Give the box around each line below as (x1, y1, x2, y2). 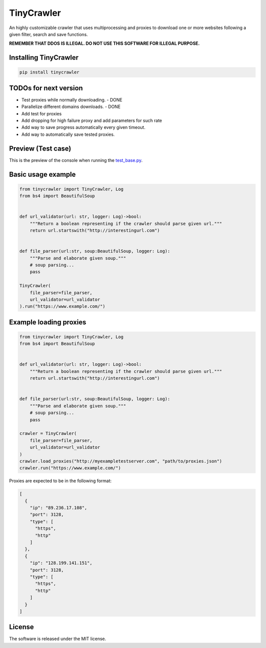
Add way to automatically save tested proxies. (21, 131, 115, 137)
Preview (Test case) (9, 144, 71, 152)
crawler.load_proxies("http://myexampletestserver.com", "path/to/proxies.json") (19, 458, 223, 464)
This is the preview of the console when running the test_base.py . (9, 157, 143, 163)
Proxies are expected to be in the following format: (9, 478, 112, 484)
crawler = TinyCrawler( (19, 431, 77, 436)
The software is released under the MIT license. (9, 636, 106, 642)
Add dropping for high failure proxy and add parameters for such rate (21, 117, 162, 123)
